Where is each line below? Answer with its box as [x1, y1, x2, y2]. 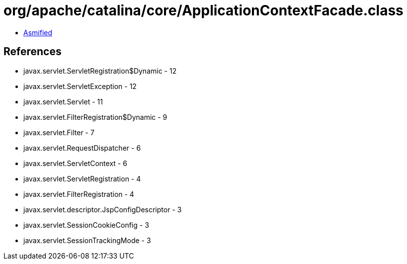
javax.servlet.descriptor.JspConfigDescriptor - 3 [23, 205, 182, 214]
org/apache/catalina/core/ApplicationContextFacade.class [3, 2, 404, 19]
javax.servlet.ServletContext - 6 [23, 159, 127, 168]
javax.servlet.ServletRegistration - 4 [23, 174, 141, 183]
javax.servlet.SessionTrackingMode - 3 [23, 236, 151, 245]
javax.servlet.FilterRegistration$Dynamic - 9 [23, 112, 167, 121]
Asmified [23, 28, 53, 37]
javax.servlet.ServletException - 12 [23, 82, 137, 90]
